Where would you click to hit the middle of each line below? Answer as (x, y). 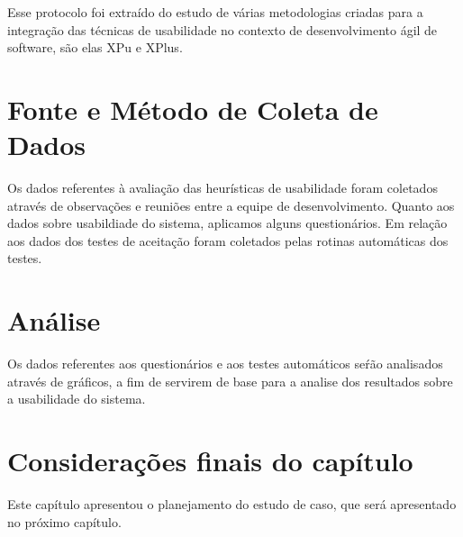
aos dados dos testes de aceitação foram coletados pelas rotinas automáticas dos (228, 240)
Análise (54, 320)
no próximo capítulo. (64, 521)
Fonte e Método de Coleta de (193, 109)
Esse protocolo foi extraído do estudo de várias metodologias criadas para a (215, 12)
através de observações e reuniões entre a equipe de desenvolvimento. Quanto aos (231, 205)
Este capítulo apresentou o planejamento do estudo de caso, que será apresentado (232, 504)
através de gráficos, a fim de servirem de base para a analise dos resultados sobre (230, 381)
